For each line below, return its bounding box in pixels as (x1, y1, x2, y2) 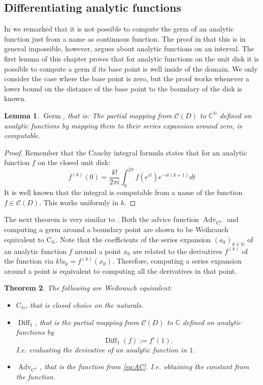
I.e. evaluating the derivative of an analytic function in (16, 344, 187, 355)
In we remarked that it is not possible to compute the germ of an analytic (4, 23, 234, 34)
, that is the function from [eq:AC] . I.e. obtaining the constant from (40, 361, 249, 372)
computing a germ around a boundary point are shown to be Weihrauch (4, 224, 228, 235)
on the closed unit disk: (38, 157, 111, 168)
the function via (4, 255, 54, 266)
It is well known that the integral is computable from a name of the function (4, 187, 243, 198)
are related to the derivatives (133, 245, 222, 256)
